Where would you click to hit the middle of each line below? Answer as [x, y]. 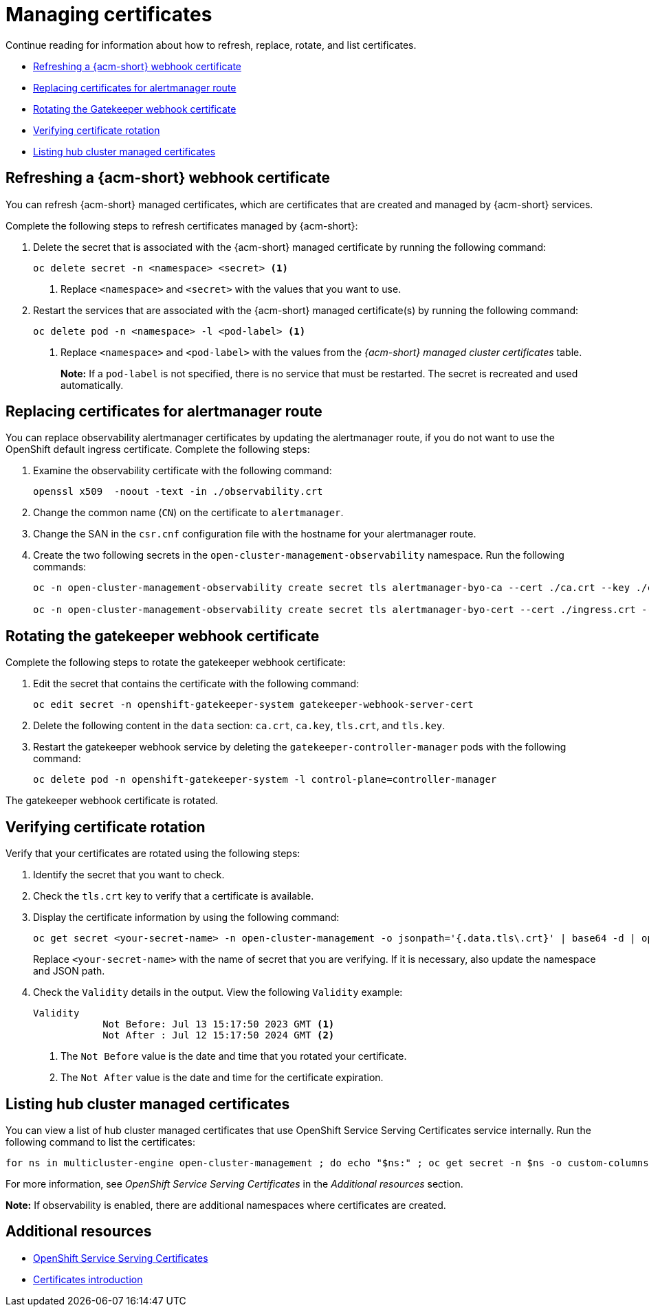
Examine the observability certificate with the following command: [183, 471]
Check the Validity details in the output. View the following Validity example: [218, 992]
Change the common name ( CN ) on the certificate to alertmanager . [188, 513]
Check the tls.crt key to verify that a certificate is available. [174, 896]
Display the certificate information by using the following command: [186, 918]
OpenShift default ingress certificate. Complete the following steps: [158, 449]
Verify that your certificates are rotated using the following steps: [153, 854]
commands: [60, 567]
